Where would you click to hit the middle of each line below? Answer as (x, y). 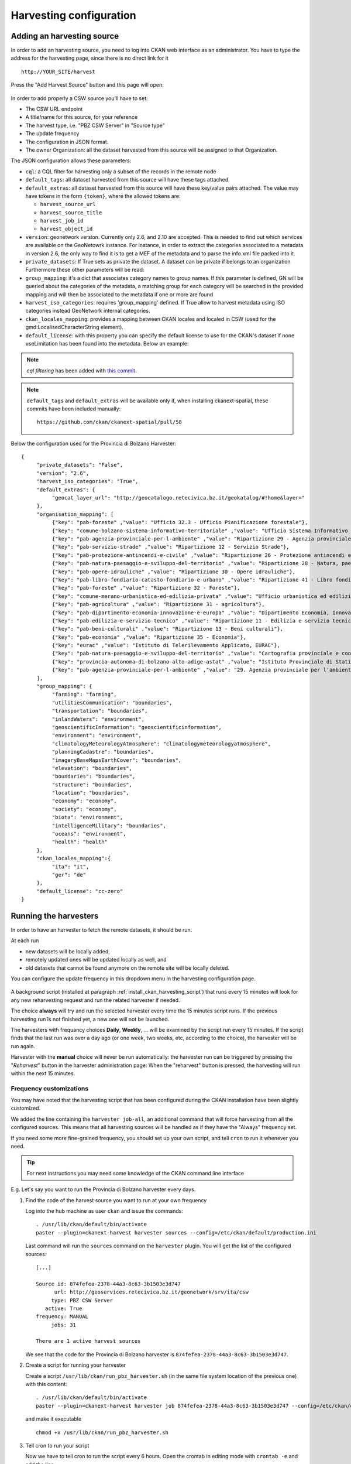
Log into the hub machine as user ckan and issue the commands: (104, 1211)
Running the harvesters (55, 916)
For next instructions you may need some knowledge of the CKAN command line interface (135, 1173)
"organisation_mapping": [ (75, 514)
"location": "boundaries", (91, 793)
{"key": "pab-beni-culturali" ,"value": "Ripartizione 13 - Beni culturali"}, (168, 629)
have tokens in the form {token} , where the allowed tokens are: (103, 196)
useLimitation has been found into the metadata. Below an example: (107, 343)
